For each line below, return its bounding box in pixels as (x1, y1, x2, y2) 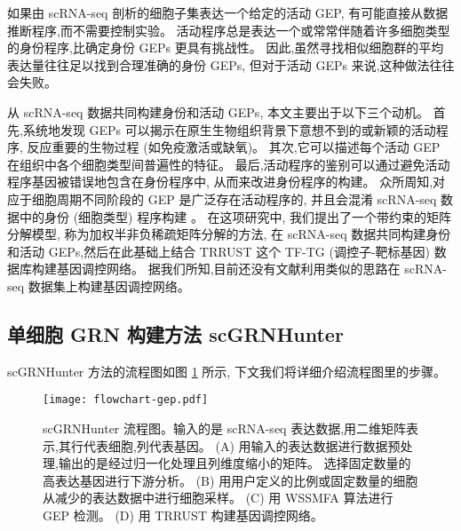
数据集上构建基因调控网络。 (28, 276, 190, 295)
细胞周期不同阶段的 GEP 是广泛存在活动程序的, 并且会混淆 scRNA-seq (31, 189, 437, 208)
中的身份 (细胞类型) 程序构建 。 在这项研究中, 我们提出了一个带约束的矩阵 (19, 207, 452, 226)
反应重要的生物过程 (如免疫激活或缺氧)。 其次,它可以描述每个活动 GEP (27, 138, 441, 156)
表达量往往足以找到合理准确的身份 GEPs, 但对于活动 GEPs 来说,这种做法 (7, 55, 430, 74)
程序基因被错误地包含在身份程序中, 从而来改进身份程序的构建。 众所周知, (7, 172, 433, 191)
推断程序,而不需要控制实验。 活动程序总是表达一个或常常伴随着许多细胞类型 (7, 20, 450, 39)
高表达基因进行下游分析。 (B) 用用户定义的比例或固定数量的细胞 (43, 471, 418, 489)
